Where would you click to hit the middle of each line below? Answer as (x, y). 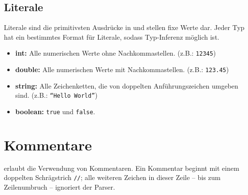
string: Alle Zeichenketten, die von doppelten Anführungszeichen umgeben (127, 85)
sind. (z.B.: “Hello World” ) (56, 95)
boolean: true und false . (55, 111)
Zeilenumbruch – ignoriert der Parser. (59, 187)
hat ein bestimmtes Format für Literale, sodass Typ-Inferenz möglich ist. (112, 37)
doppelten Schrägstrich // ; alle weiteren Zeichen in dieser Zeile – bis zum (112, 177)
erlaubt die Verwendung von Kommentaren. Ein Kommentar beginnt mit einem (122, 168)
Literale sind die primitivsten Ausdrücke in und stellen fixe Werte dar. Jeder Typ (124, 27)
